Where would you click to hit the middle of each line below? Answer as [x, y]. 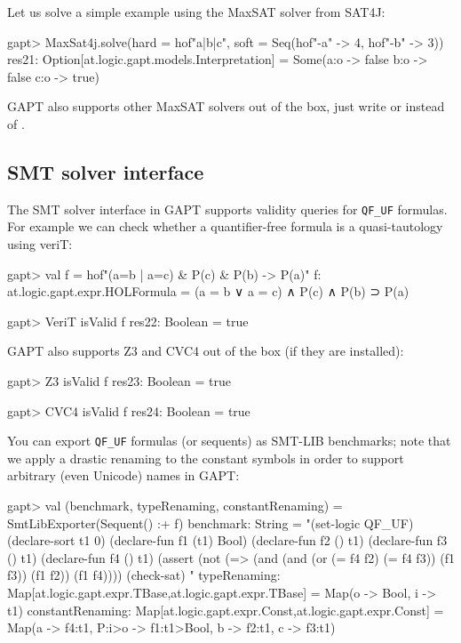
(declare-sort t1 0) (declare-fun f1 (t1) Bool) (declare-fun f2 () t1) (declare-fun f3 [227, 540]
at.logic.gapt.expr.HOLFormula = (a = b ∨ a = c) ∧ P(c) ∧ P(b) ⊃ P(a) [208, 291]
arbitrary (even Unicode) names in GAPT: [123, 475]
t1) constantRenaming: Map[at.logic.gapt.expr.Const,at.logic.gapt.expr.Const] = [226, 610]
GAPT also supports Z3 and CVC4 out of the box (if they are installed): [206, 351]
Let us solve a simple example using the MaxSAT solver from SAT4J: [196, 12]
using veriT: [40, 244]
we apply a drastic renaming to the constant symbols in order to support [206, 458]
